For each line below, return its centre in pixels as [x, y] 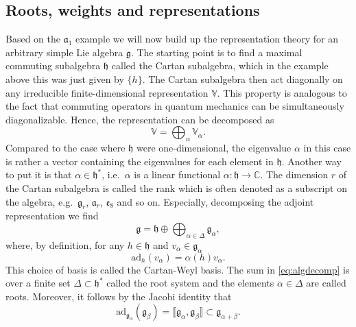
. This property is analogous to [282, 92]
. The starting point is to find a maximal [216, 52]
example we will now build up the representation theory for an [207, 39]
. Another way [311, 161]
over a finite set [38, 283]
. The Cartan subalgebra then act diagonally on [242, 78]
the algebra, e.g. [39, 201]
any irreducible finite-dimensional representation [107, 92]
